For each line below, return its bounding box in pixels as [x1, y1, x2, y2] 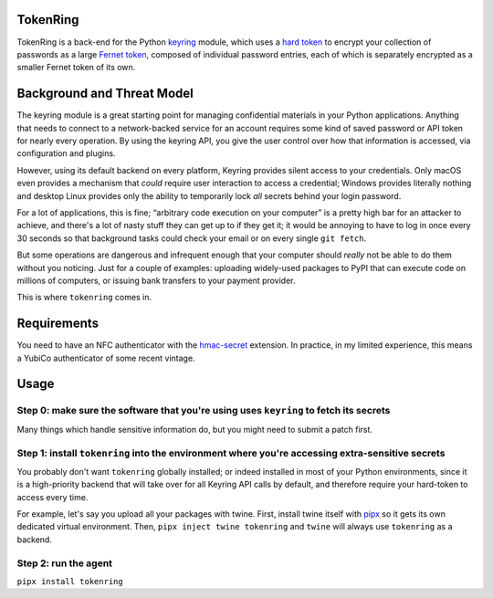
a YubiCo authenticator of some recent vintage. [16, 352, 195, 363]
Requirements [16, 316, 100, 331]
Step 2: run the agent [16, 557, 113, 570]
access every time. [16, 491, 89, 502]
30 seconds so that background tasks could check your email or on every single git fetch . [16, 233, 367, 244]
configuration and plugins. [16, 148, 116, 159]
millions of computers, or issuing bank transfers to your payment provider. [16, 275, 296, 286]
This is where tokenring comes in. [16, 292, 152, 303]
